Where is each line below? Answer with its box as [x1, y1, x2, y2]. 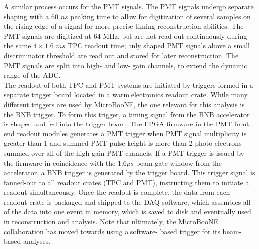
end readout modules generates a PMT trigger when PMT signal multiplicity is [4, 128, 247, 138]
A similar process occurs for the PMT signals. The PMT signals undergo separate [4, 1, 254, 11]
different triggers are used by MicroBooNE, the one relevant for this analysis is [4, 99, 245, 109]
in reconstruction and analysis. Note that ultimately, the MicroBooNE [4, 216, 219, 227]
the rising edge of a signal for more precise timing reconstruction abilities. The [4, 21, 244, 31]
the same [4, 40, 31, 51]
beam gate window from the [136, 157, 222, 168]
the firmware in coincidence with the [4, 157, 116, 168]
